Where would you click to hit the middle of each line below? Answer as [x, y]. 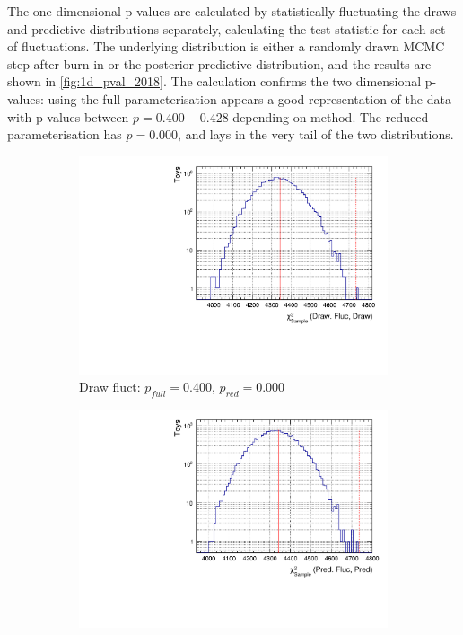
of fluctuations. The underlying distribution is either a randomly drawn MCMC [226, 46]
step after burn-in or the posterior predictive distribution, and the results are [219, 63]
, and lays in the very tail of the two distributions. [316, 134]
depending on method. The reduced [331, 116]
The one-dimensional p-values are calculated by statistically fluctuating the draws [232, 11]
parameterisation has [65, 134]
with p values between [68, 116]
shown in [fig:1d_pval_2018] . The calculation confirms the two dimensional [214, 81]
